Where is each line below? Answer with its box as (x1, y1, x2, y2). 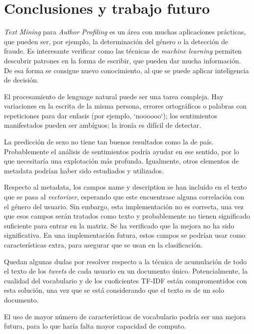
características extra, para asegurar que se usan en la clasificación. (4, 240, 203, 250)
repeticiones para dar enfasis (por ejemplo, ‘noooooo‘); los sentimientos (4, 110, 218, 120)
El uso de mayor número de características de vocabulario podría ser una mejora (4, 311, 246, 321)
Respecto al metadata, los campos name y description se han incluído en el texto (4, 182, 247, 192)
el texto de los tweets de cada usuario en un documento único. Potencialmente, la (4, 266, 248, 276)
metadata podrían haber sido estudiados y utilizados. (4, 165, 164, 175)
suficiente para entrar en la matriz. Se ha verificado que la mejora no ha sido (4, 220, 234, 230)
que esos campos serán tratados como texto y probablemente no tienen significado (4, 211, 250, 221)
